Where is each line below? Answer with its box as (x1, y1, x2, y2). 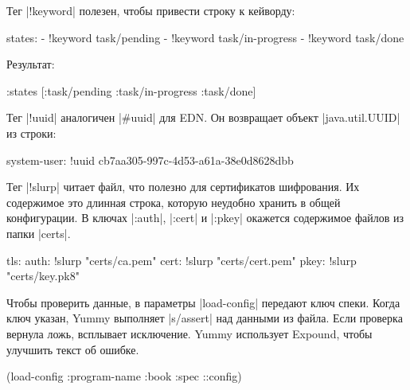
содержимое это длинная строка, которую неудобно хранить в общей (6, 193, 341, 210)
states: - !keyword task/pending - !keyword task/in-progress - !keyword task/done (6, 29, 404, 45)
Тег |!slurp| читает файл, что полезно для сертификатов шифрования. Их (6, 178, 360, 195)
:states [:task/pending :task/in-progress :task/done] (6, 82, 256, 99)
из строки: (6, 124, 57, 141)
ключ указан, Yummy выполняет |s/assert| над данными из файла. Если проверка (6, 310, 403, 326)
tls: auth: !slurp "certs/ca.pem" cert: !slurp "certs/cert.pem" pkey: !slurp (6, 252, 357, 268)
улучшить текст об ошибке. (6, 341, 139, 357)
